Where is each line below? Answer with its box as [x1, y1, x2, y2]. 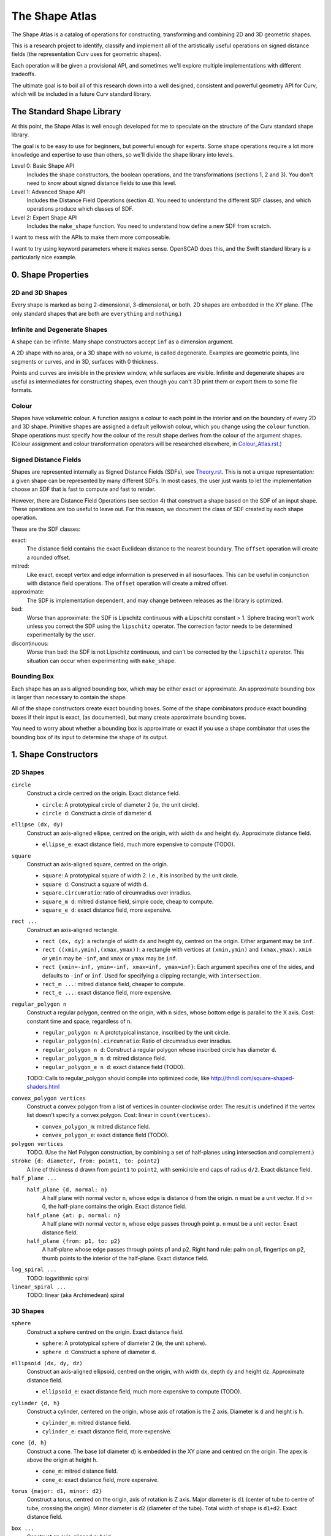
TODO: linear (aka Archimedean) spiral [26, 1291, 124, 1299]
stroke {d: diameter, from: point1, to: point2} [11, 1158, 161, 1164]
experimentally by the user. [26, 631, 96, 638]
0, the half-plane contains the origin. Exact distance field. [42, 1203, 187, 1210]
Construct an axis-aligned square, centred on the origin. [26, 860, 169, 868]
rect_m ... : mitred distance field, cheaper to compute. [42, 981, 185, 988]
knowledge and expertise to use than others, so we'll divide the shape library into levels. [11, 151, 234, 158]
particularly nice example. [11, 254, 77, 261]
